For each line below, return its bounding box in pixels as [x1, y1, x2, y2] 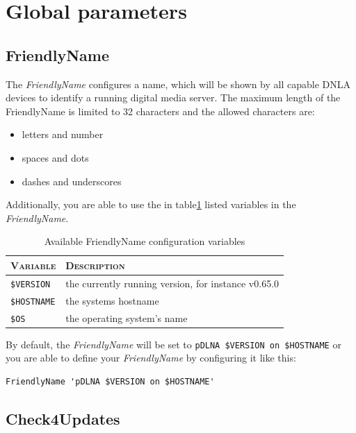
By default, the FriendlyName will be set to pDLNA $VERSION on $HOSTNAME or [6, 337, 341, 351]
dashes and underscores [22, 173, 122, 188]
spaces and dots [22, 150, 89, 164]
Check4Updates [6, 407, 120, 429]
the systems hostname [65, 293, 159, 307]
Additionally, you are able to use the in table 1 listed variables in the [6, 197, 296, 212]
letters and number [22, 127, 104, 142]
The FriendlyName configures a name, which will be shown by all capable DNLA [6, 76, 350, 91]
